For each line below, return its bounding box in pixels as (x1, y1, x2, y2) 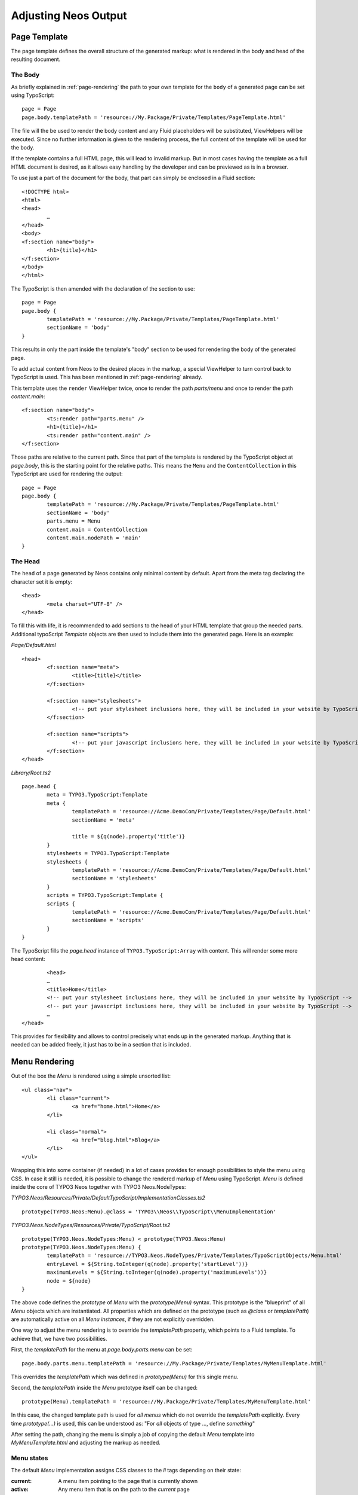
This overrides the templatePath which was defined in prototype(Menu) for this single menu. (11, 1373, 239, 1381)
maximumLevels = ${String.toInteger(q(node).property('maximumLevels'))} (47, 1269, 267, 1276)
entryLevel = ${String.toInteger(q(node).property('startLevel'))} (47, 1261, 248, 1267)
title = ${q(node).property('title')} (72, 833, 186, 840)
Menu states (11, 1454, 48, 1462)
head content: (11, 955, 46, 962)
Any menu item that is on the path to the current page (58, 1486, 190, 1493)
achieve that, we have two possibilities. (11, 1335, 107, 1342)
